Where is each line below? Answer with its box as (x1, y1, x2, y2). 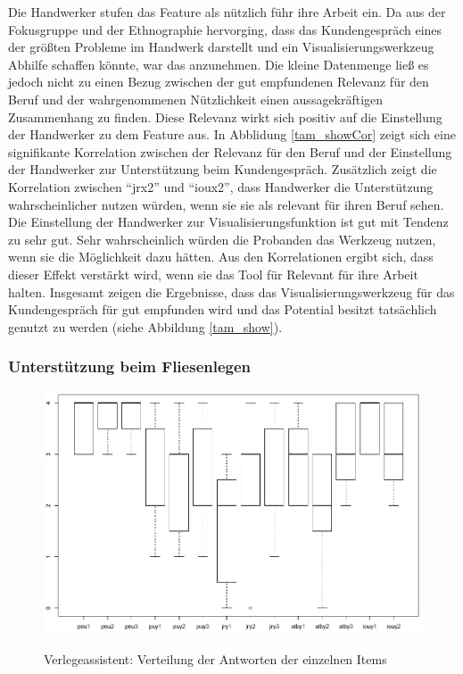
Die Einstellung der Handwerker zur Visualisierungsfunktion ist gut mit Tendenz (8, 212, 449, 231)
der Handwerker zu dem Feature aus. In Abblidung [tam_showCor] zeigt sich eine (8, 125, 456, 144)
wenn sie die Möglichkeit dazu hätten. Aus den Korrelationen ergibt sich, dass (8, 247, 434, 266)
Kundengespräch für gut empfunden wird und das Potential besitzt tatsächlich (8, 300, 437, 319)
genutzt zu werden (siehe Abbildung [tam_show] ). (8, 317, 283, 336)
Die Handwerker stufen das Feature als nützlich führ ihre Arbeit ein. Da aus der (8, 3, 446, 21)
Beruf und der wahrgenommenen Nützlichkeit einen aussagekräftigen (8, 89, 384, 108)
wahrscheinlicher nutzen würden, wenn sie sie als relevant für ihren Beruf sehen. (8, 195, 444, 213)
